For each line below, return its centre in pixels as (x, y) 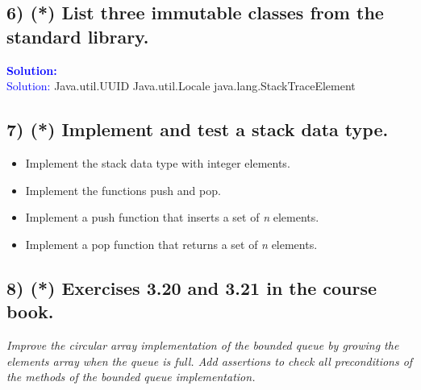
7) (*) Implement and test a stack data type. (198, 129)
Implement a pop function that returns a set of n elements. (171, 244)
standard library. (78, 36)
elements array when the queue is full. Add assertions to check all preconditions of (210, 361)
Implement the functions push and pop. (123, 190)
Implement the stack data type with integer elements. (158, 162)
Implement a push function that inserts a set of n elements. (172, 217)
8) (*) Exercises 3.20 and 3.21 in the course (192, 287)
